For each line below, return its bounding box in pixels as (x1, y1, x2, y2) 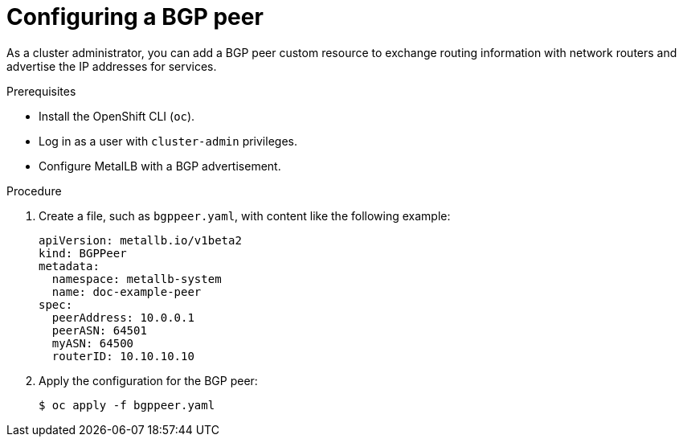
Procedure (6, 183, 62, 198)
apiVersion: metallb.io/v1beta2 (39, 233, 242, 247)
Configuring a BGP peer (6, 3, 264, 31)
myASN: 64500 (51, 336, 134, 350)
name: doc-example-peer (51, 285, 202, 298)
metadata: (39, 259, 100, 273)
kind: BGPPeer (39, 246, 127, 260)
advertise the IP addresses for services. (6, 59, 217, 73)
